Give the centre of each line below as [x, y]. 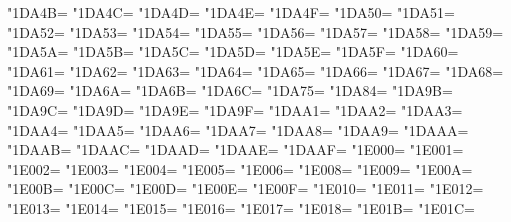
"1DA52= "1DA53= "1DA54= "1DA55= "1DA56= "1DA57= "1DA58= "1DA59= [255, 31]
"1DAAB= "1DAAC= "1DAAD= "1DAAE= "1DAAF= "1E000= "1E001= [235, 149]
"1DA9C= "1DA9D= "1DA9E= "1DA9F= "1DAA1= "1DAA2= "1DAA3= [235, 109]
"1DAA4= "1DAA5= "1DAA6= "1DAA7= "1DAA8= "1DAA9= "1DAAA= [238, 129]
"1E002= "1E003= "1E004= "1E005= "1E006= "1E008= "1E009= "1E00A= [240, 168]
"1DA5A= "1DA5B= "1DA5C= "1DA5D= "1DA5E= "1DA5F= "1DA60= [233, 51]
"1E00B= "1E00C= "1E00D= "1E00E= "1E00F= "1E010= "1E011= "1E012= [245, 188]
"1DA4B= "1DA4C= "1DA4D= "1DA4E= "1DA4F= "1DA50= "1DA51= [231, 12]
